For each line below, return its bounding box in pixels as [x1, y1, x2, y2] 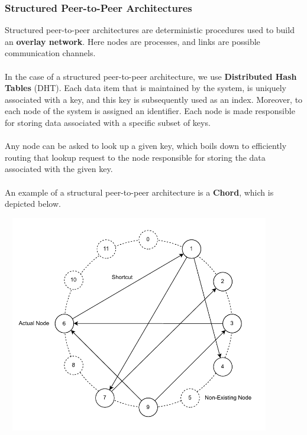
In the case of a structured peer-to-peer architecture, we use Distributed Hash [5, 70, 297, 82]
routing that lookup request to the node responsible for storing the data [5, 151, 266, 163]
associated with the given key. [5, 163, 113, 175]
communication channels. [5, 47, 96, 59]
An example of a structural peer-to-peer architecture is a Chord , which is [5, 186, 274, 198]
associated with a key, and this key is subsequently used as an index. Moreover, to [5, 93, 303, 105]
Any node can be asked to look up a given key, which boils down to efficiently [5, 139, 287, 152]
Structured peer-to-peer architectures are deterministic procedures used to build [5, 24, 295, 36]
